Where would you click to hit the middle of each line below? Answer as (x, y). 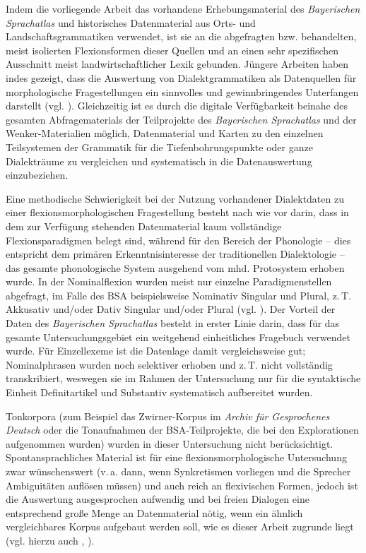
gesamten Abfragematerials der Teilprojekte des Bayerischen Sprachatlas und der (181, 119)
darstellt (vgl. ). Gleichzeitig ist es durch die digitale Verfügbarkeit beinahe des (177, 106)
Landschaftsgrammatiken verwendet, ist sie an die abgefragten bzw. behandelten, (181, 36)
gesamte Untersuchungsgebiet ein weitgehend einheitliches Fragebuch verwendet (178, 337)
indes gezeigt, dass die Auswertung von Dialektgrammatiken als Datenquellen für (181, 77)
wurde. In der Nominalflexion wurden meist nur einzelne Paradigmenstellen (169, 281)
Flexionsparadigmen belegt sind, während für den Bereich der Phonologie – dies (178, 240)
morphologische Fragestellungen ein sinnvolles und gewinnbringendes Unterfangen (182, 91)
